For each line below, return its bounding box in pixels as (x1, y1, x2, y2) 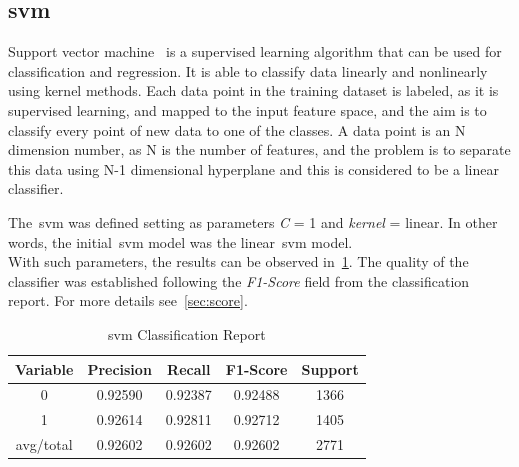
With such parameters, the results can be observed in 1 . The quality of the (8, 251, 469, 272)
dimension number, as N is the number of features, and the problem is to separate (8, 139, 511, 160)
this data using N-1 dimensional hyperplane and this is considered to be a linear (8, 158, 499, 179)
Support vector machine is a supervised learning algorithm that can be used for (8, 41, 502, 62)
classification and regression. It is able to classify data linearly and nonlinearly (8, 60, 488, 81)
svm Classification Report (108, 323, 266, 344)
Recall (167, 358, 211, 379)
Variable (15, 358, 74, 379)
